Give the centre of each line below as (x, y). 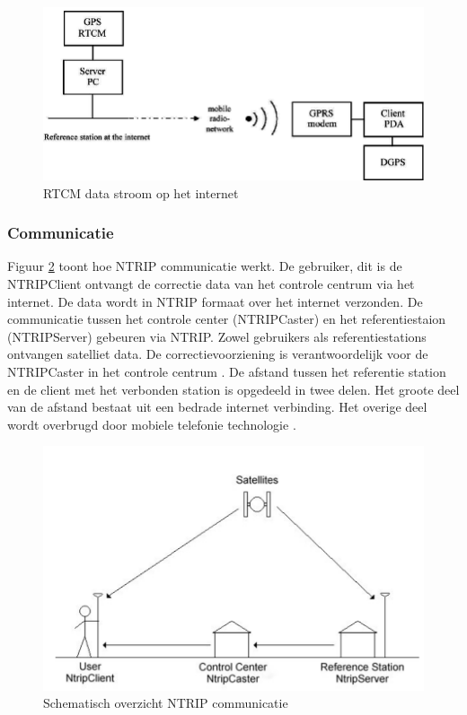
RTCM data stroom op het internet (141, 192)
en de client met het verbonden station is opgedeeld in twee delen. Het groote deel (233, 389)
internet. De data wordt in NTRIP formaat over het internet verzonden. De (215, 301)
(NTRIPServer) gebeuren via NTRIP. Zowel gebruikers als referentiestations (217, 336)
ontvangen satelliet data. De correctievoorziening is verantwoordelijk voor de (218, 354)
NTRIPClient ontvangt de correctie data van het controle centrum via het (211, 284)
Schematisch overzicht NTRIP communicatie (166, 703)
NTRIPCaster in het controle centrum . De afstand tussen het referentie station (227, 371)
